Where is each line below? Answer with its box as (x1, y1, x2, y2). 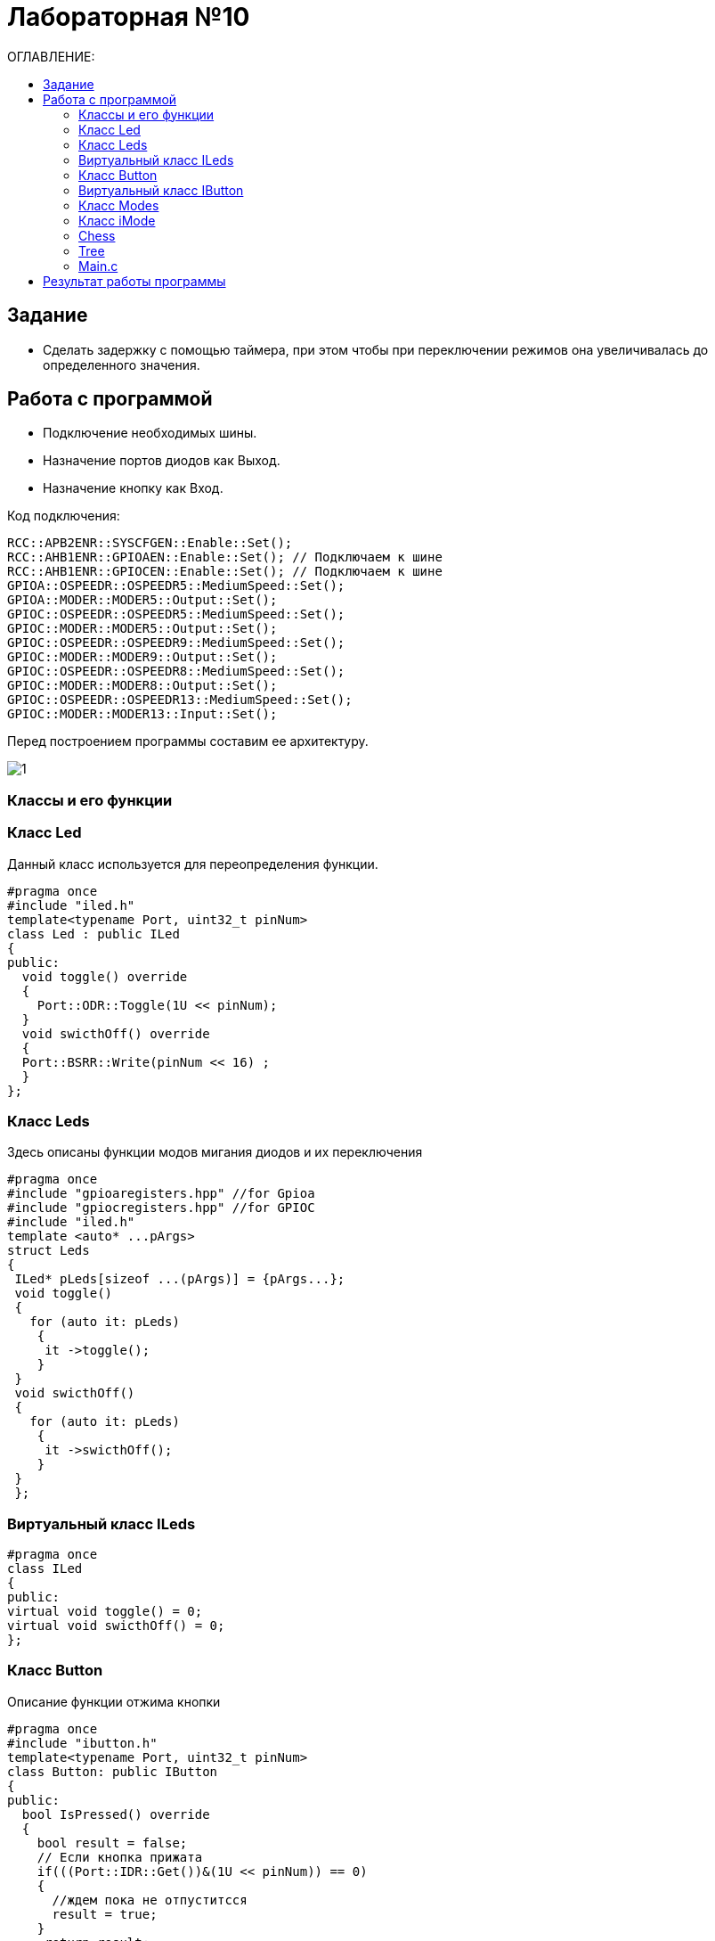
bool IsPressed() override (21, 1806, 210, 1822)
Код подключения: (7, 508, 120, 524)
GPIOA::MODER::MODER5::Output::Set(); (7, 593, 278, 608)
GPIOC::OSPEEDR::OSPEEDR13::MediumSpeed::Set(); (7, 692, 353, 708)
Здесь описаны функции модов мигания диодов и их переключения (7, 1144, 423, 1160)
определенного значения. (43, 356, 200, 373)
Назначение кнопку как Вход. (43, 480, 223, 496)
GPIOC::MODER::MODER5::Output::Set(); (7, 621, 278, 636)
